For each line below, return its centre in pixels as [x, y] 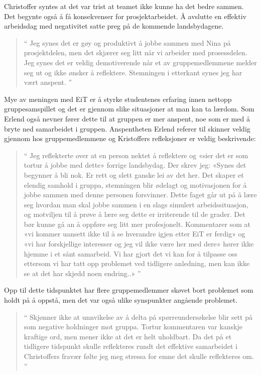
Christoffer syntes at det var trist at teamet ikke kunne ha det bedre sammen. [124, 6]
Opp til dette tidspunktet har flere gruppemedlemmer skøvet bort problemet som [129, 290]
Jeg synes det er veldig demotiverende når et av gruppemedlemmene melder [140, 62]
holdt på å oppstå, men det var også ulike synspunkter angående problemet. [121, 300]
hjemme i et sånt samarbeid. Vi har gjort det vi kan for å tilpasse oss [130, 253]
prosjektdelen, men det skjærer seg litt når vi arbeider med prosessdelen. [136, 52]
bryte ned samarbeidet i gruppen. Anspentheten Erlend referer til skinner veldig [127, 128]
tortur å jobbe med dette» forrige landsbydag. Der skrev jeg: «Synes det [135, 165]
